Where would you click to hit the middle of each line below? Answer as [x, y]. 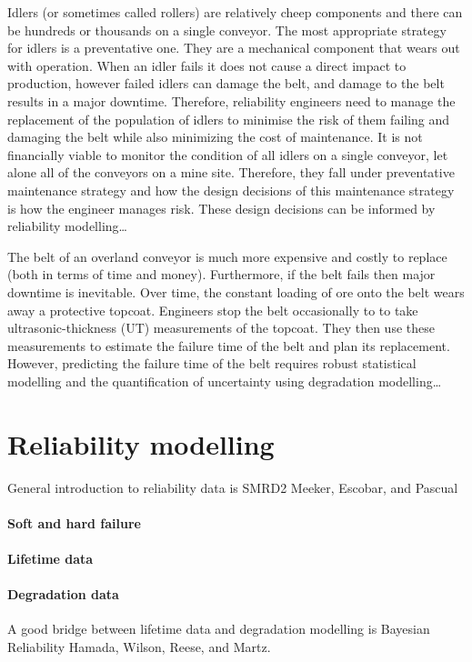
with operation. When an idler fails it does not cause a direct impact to [207, 65]
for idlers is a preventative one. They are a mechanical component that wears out [234, 48]
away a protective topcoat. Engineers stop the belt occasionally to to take [213, 310]
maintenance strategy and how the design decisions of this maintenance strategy [231, 190]
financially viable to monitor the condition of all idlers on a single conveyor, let [228, 154]
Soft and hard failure [74, 522]
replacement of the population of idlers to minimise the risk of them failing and [229, 119]
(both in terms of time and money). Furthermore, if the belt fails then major [221, 274]
